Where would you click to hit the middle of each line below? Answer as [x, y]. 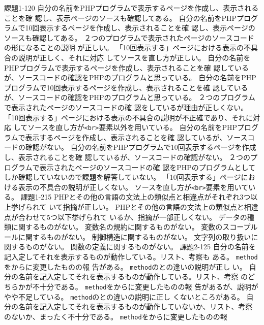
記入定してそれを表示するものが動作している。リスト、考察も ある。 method [131, 256]
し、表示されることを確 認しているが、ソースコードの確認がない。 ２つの [127, 157]
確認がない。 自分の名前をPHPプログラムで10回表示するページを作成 [141, 147]
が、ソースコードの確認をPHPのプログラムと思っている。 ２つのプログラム [130, 97]
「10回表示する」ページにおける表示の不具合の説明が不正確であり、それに [129, 117]
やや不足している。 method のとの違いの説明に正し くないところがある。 [124, 296]
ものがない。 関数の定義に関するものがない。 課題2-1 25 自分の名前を [140, 247]
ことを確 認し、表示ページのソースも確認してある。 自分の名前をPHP [121, 18]
